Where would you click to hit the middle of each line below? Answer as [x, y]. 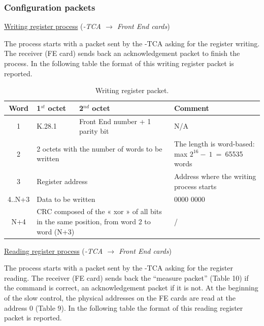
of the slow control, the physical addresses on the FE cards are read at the [120, 298]
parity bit [94, 131]
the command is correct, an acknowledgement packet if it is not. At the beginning [131, 288]
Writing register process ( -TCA [53, 26]
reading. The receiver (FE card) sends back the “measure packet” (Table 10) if [126, 277]
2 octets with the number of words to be [100, 148]
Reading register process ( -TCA [54, 250]
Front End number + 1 [115, 121]
